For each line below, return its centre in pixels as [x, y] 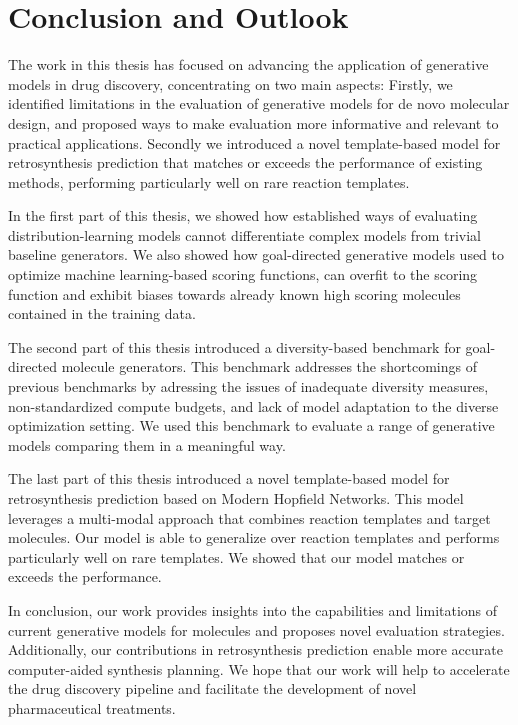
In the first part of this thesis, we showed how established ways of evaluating [243, 215]
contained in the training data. [102, 313]
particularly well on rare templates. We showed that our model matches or [236, 556]
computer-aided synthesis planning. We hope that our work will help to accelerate [259, 668]
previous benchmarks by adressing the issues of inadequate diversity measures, [248, 386]
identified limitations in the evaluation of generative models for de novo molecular [259, 103]
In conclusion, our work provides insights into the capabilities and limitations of [253, 609]
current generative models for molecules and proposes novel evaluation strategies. [256, 629]
